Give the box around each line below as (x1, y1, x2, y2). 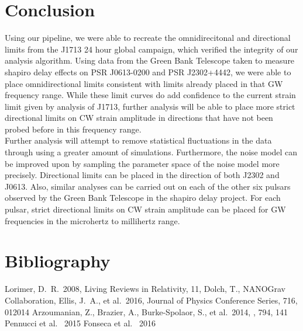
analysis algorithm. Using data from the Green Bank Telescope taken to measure (5, 54, 295, 67)
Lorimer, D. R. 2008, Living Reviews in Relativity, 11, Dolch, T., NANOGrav (5, 283, 286, 295)
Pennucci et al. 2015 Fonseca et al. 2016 (5, 317, 156, 329)
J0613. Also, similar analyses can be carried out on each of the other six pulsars (5, 180, 291, 192)
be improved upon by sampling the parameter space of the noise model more (5, 157, 280, 169)
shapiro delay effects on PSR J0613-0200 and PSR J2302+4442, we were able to (5, 65, 291, 78)
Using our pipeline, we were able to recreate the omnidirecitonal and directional (5, 32, 291, 44)
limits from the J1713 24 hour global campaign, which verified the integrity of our (5, 43, 298, 55)
